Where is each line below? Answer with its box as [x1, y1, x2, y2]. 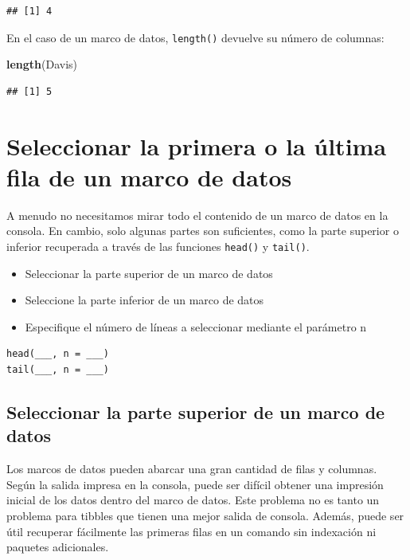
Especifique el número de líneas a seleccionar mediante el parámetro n [25, 318, 367, 335]
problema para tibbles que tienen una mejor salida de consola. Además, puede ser [6, 507, 404, 523]
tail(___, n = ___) [6, 363, 109, 375]
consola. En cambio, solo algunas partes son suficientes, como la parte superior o [6, 222, 399, 239]
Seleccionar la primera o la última [6, 129, 387, 162]
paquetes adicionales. [6, 538, 109, 555]
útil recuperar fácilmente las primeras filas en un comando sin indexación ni [6, 523, 377, 539]
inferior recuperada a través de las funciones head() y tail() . [6, 237, 310, 254]
